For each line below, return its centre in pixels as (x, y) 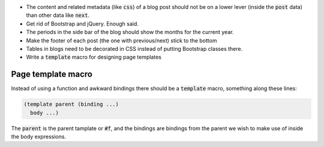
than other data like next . (58, 16)
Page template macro (52, 74)
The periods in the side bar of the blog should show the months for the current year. (130, 32)
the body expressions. (38, 137)
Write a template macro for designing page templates (94, 57)
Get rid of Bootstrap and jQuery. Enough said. (82, 23)
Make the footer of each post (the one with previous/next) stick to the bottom (121, 40)
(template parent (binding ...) (71, 104)
